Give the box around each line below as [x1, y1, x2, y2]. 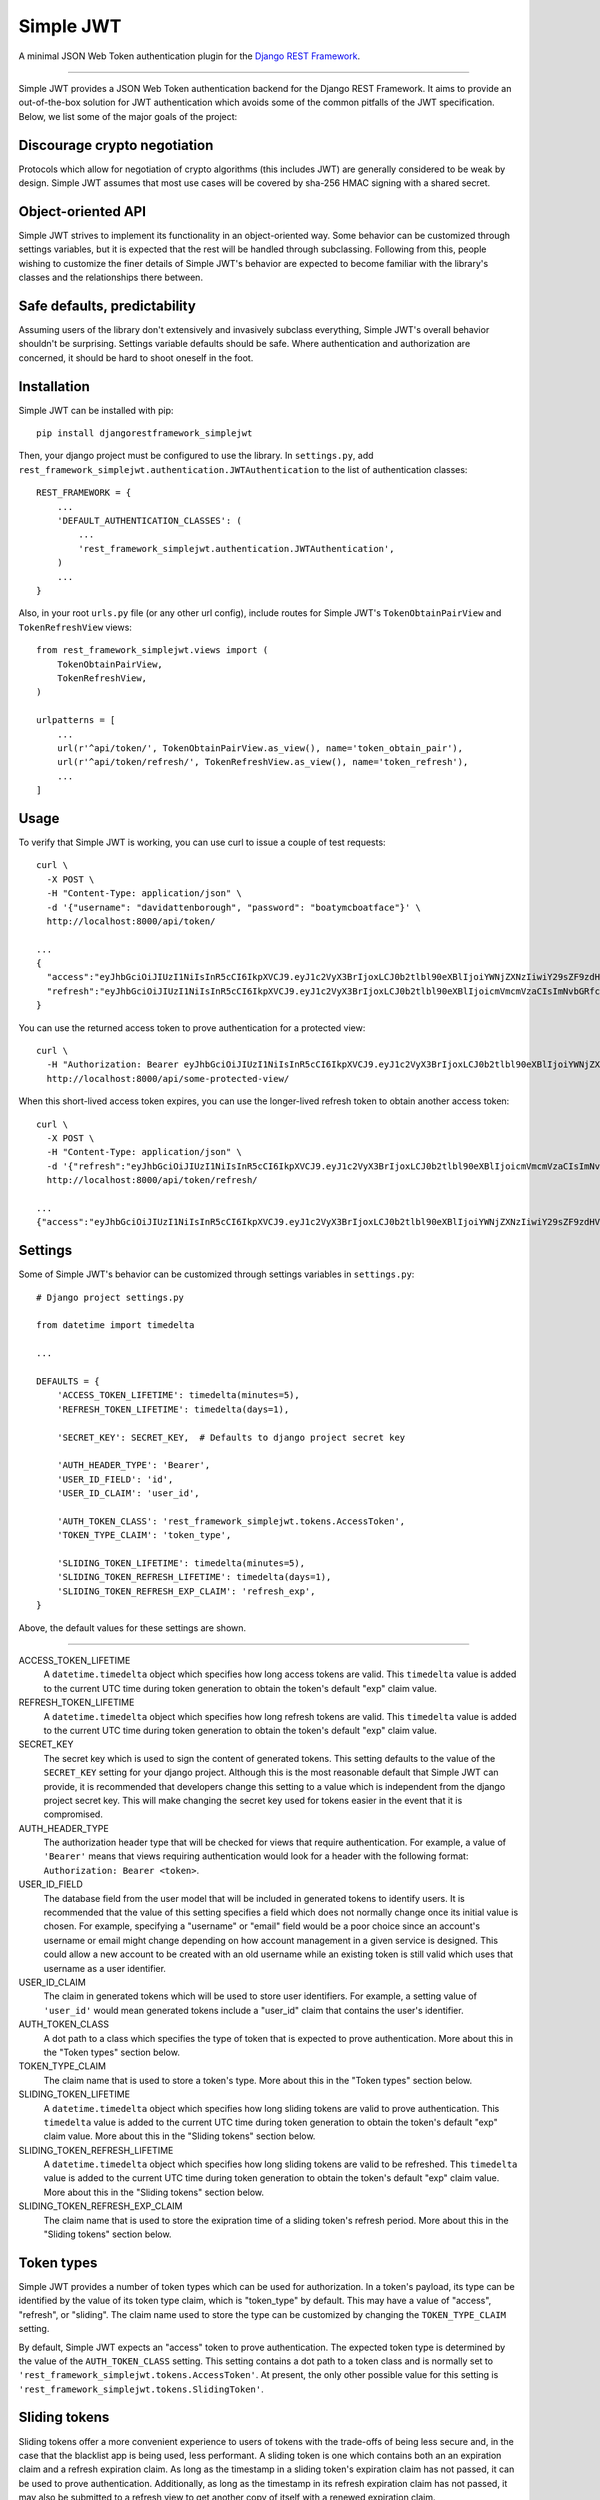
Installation [18, 378, 90, 395]
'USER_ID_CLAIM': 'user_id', [56, 1488, 200, 1499]
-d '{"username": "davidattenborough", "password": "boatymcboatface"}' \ [46, 901, 422, 913]
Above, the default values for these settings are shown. [18, 1621, 247, 1634]
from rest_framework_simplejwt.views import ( [36, 645, 269, 656]
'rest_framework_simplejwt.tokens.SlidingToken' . [18, 2383, 264, 2395]
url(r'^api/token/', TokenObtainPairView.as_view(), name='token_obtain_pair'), [56, 742, 464, 754]
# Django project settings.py [36, 1291, 185, 1303]
